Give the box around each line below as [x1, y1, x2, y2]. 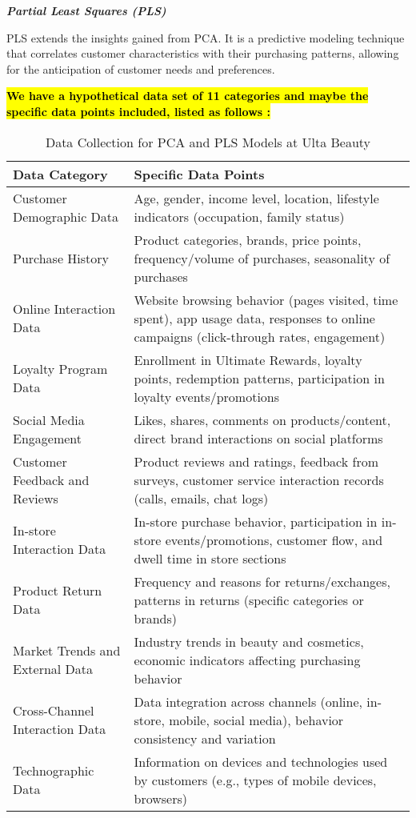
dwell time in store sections [134, 548, 286, 567]
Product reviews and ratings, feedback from [134, 451, 379, 471]
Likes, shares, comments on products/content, [134, 410, 391, 429]
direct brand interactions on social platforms [134, 428, 383, 447]
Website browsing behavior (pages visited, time [134, 290, 398, 309]
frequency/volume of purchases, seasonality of [134, 248, 390, 267]
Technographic [13, 761, 94, 780]
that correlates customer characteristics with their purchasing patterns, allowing [6, 45, 399, 62]
